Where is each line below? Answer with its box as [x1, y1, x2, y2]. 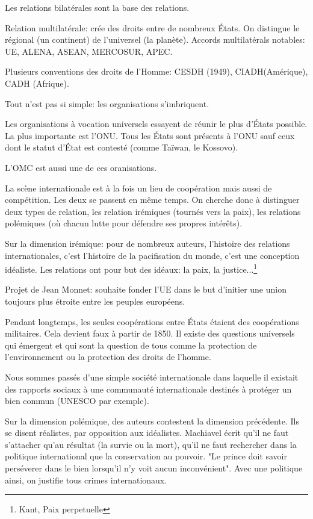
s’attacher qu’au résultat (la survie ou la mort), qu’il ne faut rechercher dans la [5, 438, 297, 450]
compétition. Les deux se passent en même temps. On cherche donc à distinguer [5, 193, 300, 206]
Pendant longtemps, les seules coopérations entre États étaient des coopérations [5, 315, 299, 328]
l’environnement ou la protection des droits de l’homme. [5, 350, 211, 363]
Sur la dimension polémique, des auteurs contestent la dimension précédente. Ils [5, 414, 300, 427]
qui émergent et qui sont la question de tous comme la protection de [5, 338, 257, 351]
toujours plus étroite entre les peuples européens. [5, 294, 185, 307]
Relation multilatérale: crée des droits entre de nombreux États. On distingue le [5, 21, 300, 34]
